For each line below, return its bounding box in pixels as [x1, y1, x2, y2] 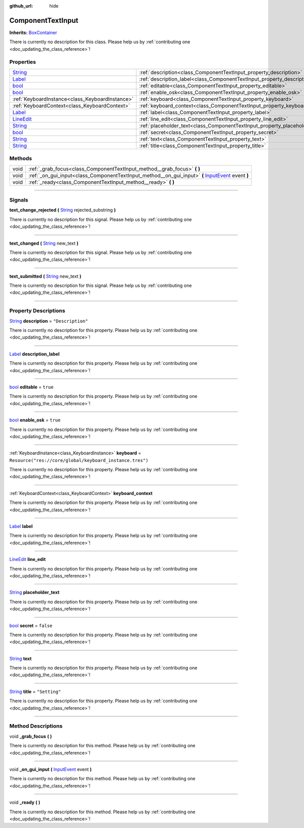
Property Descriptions [9, 307, 65, 314]
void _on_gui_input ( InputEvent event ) [9, 766, 92, 772]
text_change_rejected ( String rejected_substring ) [9, 207, 116, 213]
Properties [9, 58, 36, 65]
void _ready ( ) [9, 800, 41, 806]
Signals [9, 196, 28, 203]
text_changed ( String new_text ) [9, 240, 79, 246]
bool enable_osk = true [9, 417, 61, 423]
